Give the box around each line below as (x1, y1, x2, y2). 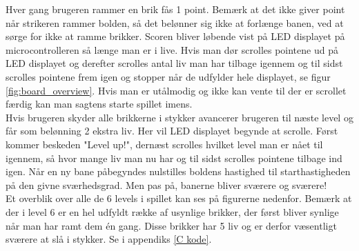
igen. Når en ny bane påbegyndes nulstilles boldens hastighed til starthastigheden (6, 164, 351, 179)
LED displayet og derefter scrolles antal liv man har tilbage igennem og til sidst (6, 56, 343, 70)
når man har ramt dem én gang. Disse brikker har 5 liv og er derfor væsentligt (6, 218, 337, 232)
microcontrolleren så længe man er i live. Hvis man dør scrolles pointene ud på (6, 42, 338, 57)
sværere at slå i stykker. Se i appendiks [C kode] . (6, 232, 212, 246)
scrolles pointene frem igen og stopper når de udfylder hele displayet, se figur (6, 69, 331, 83)
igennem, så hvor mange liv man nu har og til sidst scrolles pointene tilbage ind (6, 150, 342, 165)
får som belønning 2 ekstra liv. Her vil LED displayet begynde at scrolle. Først (6, 123, 338, 138)
